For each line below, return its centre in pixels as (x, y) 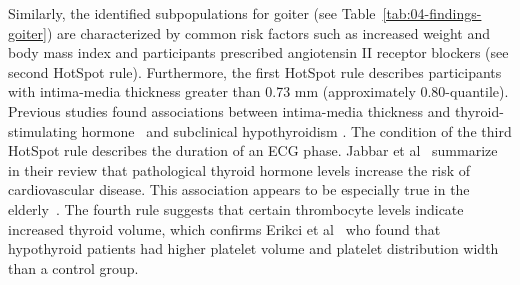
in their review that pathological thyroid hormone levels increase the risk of (239, 169)
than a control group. (73, 267)
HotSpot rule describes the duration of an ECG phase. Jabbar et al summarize (253, 150)
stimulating (42, 130)
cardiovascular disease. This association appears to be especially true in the (239, 189)
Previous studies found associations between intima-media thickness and (229, 110)
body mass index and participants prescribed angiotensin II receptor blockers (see (258, 52)
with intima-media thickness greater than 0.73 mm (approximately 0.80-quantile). (258, 91)
